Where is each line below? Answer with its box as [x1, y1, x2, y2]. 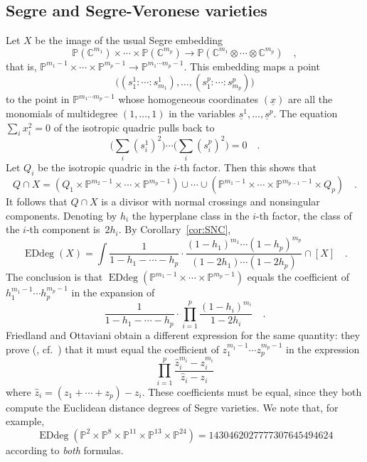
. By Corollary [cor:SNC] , [118, 222, 231, 237]
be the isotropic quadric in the [37, 160, 171, 175]
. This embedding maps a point [183, 58, 320, 73]
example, [6, 414, 45, 429]
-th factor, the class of [256, 208, 352, 222]
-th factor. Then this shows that [176, 160, 317, 175]
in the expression [286, 341, 360, 356]
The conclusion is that [6, 269, 103, 284]
